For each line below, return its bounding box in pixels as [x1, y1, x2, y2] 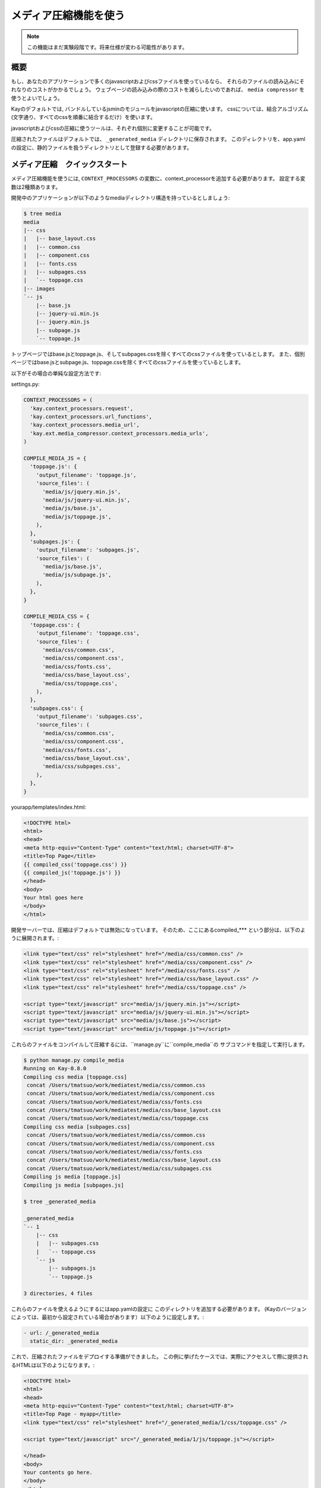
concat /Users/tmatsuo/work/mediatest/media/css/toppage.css [27, 1115, 209, 1122]
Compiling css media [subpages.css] [23, 1123, 131, 1130]
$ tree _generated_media [23, 1198, 96, 1205]
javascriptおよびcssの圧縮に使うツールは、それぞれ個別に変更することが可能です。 [11, 124, 215, 132]
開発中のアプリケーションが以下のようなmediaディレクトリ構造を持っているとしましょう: [11, 194, 230, 202]
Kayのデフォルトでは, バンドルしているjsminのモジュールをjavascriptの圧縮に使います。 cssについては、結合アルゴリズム [11, 105, 309, 112]
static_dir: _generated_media [30, 1338, 118, 1345]
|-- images [23, 285, 55, 292]
